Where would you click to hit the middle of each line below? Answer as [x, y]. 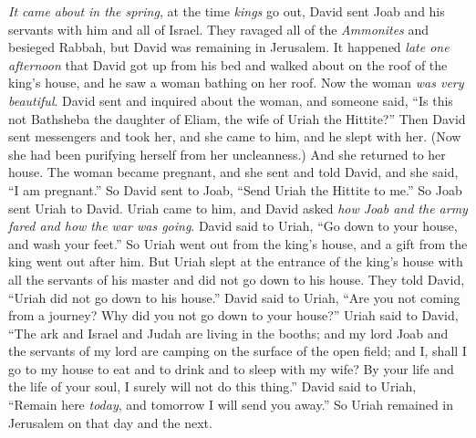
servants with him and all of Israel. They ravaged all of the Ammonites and [219, 29]
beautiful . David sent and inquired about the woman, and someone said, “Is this [231, 100]
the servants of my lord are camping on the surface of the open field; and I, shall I [238, 351]
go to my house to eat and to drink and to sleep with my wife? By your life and [231, 368]
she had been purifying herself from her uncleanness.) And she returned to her [227, 154]
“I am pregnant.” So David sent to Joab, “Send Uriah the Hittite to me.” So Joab [235, 189]
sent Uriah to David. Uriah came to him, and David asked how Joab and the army [238, 208]
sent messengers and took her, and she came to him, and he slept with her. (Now [235, 136]
